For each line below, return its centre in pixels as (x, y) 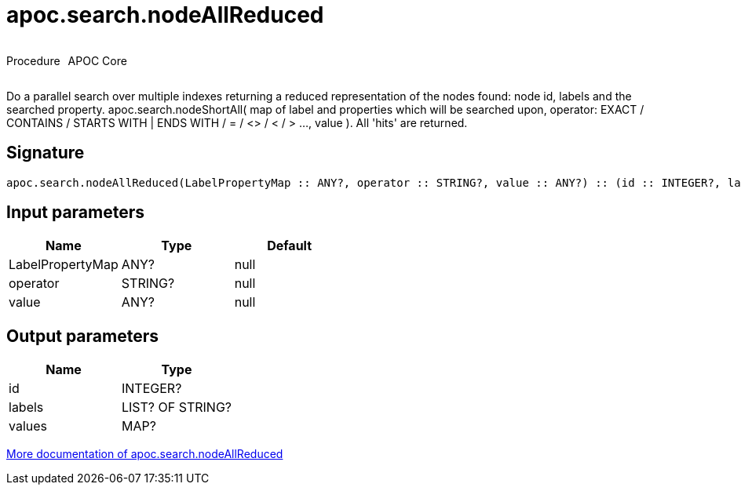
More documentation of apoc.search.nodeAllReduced (145, 454)
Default (290, 246)
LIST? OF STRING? (177, 407)
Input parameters (76, 213)
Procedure (33, 60)
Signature (46, 153)
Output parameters (82, 336)
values (28, 426)
